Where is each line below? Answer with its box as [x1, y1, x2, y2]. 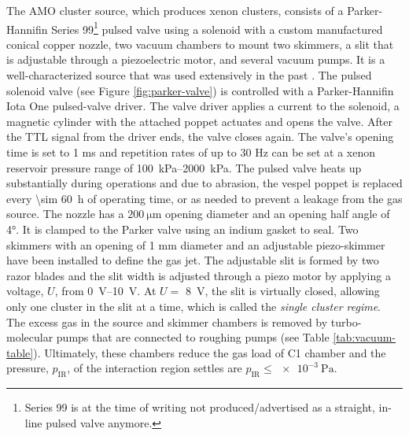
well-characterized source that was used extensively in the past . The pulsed [6, 67, 372, 83]
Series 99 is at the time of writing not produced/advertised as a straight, [24, 399, 375, 416]
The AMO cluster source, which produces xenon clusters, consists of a [6, 2, 344, 18]
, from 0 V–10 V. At [54, 283, 157, 299]
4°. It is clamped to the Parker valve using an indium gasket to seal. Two [6, 220, 359, 237]
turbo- [330, 313, 362, 330]
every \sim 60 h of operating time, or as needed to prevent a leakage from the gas [6, 190, 403, 206]
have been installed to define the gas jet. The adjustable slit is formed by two [6, 252, 379, 268]
